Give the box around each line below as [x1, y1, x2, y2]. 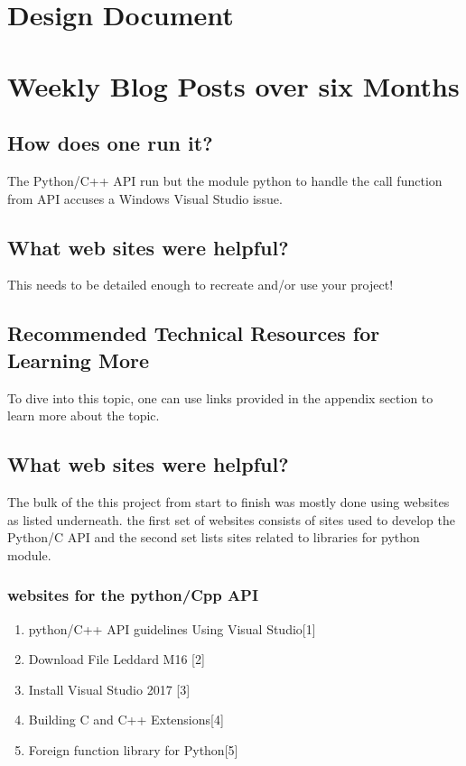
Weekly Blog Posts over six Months [7, 67, 460, 104]
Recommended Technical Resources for [7, 319, 380, 347]
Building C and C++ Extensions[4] [28, 710, 224, 729]
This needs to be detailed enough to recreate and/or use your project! [7, 275, 394, 294]
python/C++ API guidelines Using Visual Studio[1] [28, 619, 316, 638]
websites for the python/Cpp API [7, 584, 259, 606]
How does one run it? [7, 129, 213, 157]
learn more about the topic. [7, 406, 160, 425]
